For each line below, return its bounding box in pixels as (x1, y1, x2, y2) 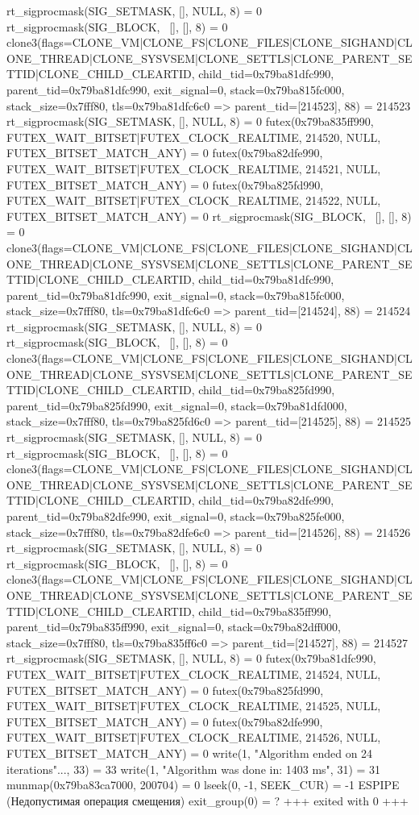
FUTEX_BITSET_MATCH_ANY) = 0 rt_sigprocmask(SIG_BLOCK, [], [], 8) (6, 207, 412, 224)
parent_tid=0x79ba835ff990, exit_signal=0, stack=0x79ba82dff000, (6, 618, 341, 635)
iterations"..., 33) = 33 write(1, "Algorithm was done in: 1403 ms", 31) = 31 (6, 760, 381, 777)
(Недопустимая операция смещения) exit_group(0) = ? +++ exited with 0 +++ (6, 792, 409, 809)
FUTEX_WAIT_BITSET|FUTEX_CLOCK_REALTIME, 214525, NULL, (6, 697, 381, 714)
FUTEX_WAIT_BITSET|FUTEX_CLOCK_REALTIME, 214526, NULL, (6, 729, 381, 746)
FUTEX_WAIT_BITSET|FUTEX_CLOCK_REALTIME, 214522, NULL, (6, 192, 381, 209)
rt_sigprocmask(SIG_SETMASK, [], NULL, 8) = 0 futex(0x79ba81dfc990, (6, 650, 376, 667)
